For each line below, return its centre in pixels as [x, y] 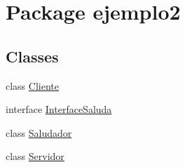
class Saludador [39, 132]
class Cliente [32, 85]
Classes [32, 56]
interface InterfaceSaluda [59, 109]
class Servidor [35, 156]
